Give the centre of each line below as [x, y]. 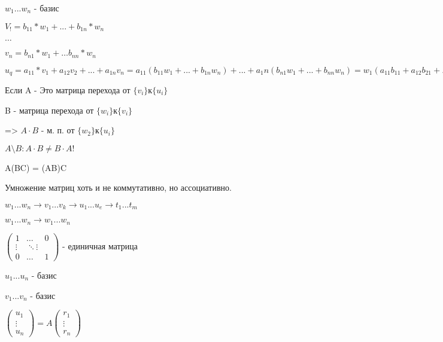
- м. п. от [58, 130]
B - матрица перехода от [49, 110]
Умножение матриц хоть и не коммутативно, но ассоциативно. [118, 187]
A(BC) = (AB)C [36, 167]
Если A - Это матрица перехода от [68, 89]
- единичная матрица [100, 245]
